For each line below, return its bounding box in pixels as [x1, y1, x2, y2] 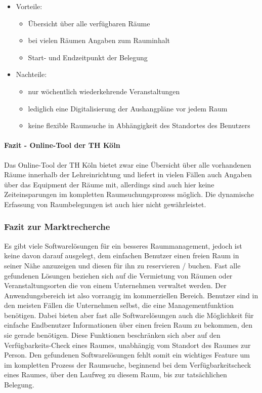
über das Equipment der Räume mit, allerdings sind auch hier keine [4, 179, 214, 189]
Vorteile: [16, 1, 42, 11]
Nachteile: [16, 69, 47, 80]
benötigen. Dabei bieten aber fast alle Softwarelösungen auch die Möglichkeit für [4, 309, 254, 320]
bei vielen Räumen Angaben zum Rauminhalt [28, 35, 170, 46]
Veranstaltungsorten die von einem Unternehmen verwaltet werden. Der [4, 280, 227, 291]
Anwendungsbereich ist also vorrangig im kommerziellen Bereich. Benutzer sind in [4, 290, 258, 300]
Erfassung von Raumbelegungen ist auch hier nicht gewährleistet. [4, 199, 206, 209]
